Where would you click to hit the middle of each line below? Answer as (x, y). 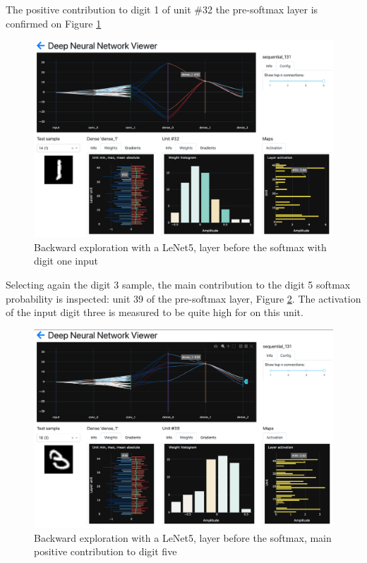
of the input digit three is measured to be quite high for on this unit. (155, 312)
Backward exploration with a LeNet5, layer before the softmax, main (183, 537)
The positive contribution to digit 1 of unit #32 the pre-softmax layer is (162, 9)
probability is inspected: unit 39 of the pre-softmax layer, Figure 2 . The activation (183, 298)
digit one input (66, 261)
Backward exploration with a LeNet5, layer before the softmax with (180, 247)
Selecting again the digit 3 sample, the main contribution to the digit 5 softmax (178, 285)
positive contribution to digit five (106, 551)
